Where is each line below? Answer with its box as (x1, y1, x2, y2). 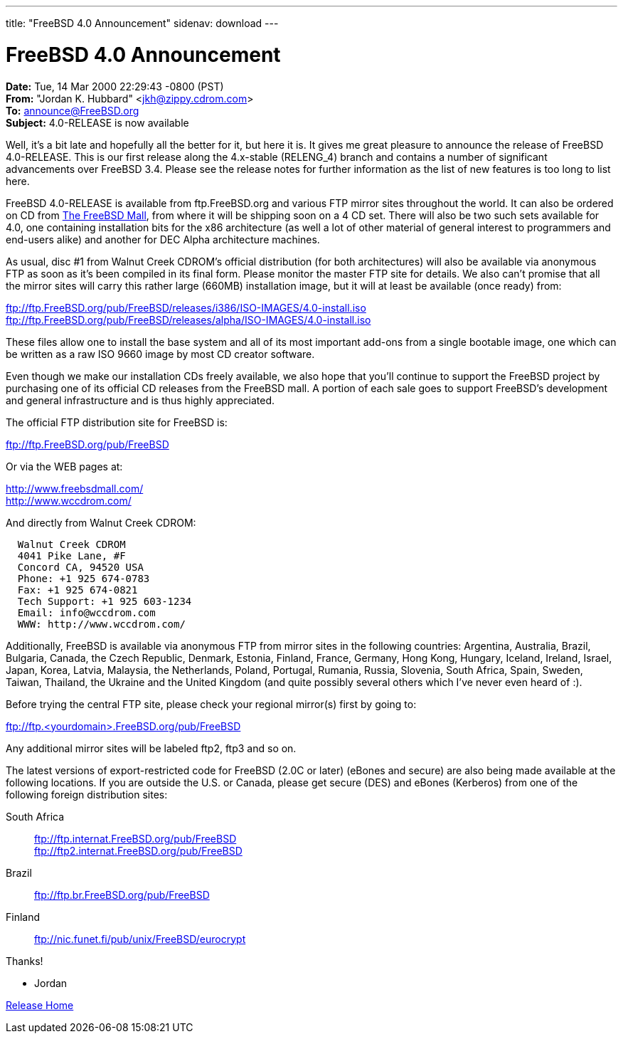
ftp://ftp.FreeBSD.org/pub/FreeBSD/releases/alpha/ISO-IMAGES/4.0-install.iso (6, 313, 371, 326)
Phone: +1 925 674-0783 (17, 572, 150, 584)
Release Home (6, 998, 74, 1011)
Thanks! (6, 954, 43, 967)
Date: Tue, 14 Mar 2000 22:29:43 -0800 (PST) (6, 80, 224, 93)
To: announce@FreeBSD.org (6, 104, 139, 117)
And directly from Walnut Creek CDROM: (6, 516, 196, 529)
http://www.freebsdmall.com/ (6, 482, 144, 495)
